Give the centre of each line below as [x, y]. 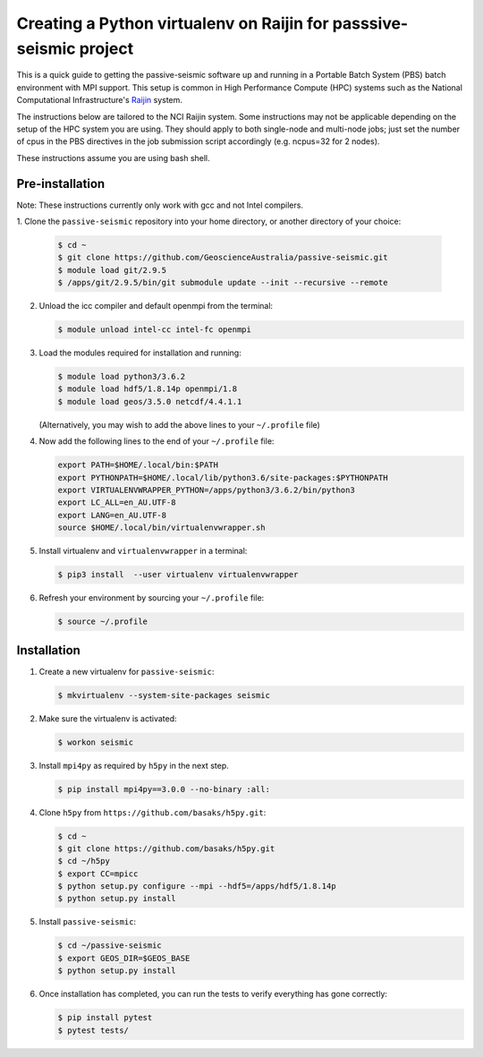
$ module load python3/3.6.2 [122, 377]
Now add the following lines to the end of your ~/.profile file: [157, 441]
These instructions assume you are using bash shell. [113, 158]
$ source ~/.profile [102, 622]
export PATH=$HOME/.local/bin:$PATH [138, 465]
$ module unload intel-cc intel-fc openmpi [155, 330]
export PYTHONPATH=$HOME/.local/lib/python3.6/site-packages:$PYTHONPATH [223, 477]
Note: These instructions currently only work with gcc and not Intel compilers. [160, 205]
